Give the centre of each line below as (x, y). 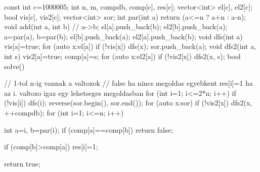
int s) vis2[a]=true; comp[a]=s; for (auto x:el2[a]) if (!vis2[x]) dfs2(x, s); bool (122, 56)
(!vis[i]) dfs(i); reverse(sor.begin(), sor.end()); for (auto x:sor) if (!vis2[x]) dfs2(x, (128, 103)
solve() (14, 66)
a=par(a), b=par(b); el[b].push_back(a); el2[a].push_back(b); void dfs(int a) (123, 36)
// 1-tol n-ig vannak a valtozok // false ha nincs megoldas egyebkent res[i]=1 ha (128, 83)
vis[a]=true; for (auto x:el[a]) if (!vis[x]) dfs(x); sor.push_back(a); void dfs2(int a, (130, 46)
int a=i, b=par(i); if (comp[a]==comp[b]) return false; (89, 129)
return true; (22, 163)
